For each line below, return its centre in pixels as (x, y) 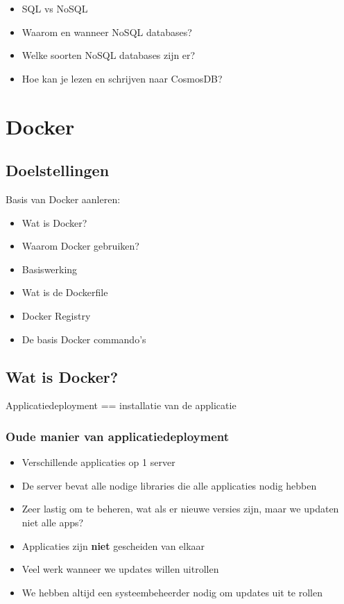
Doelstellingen (58, 170)
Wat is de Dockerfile (65, 292)
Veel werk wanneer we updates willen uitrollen (120, 569)
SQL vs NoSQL (55, 8)
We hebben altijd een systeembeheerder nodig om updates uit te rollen (172, 592)
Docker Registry (56, 315)
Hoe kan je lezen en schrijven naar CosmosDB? (122, 78)
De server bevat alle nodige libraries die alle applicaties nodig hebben (169, 485)
